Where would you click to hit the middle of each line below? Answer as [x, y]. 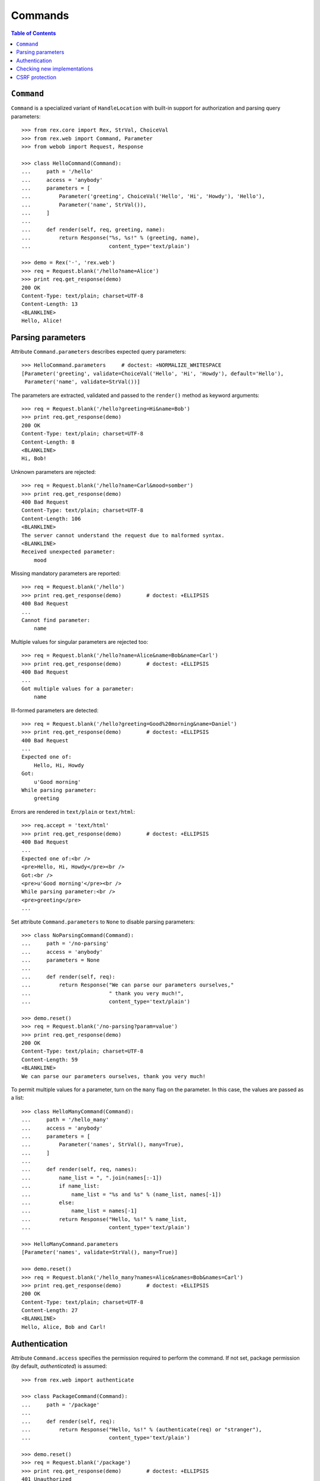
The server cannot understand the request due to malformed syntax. [123, 535]
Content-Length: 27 [50, 1310]
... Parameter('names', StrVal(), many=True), [103, 1145]
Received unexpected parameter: [68, 552]
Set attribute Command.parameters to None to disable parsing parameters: [103, 922]
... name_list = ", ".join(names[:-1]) [92, 1178]
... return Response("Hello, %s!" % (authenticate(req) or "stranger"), [142, 1429]
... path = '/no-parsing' [65, 944]
